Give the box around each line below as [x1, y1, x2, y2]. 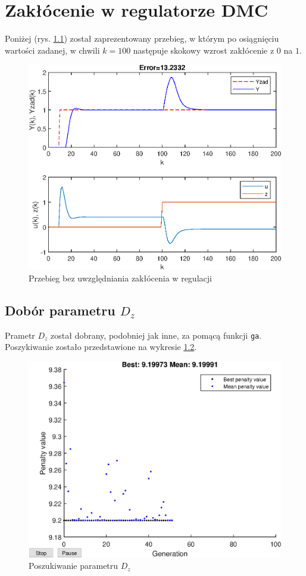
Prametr [5, 329, 35, 341]
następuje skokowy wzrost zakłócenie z [133, 44, 274, 56]
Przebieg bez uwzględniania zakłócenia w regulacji [29, 272, 212, 284]
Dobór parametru [5, 301, 115, 319]
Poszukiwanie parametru [29, 559, 118, 572]
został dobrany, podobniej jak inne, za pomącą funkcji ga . [51, 329, 262, 341]
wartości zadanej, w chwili [5, 44, 100, 56]
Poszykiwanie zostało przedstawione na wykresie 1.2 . [5, 340, 197, 353]
